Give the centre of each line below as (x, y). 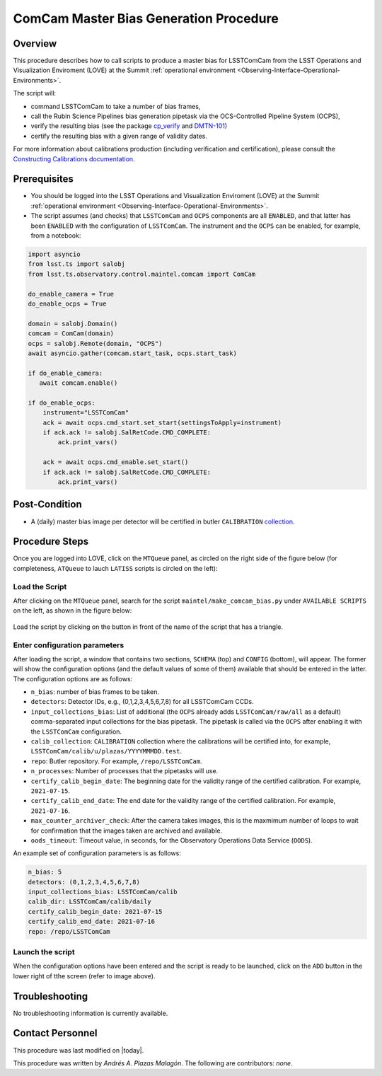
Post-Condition (47, 505)
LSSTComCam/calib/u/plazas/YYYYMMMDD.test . (106, 751)
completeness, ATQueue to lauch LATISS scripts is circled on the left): (115, 568)
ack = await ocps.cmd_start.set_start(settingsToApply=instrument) (162, 422)
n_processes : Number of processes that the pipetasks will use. (125, 771)
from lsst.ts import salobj (76, 264)
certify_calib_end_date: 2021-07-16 (92, 922)
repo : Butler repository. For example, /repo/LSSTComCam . (116, 761)
